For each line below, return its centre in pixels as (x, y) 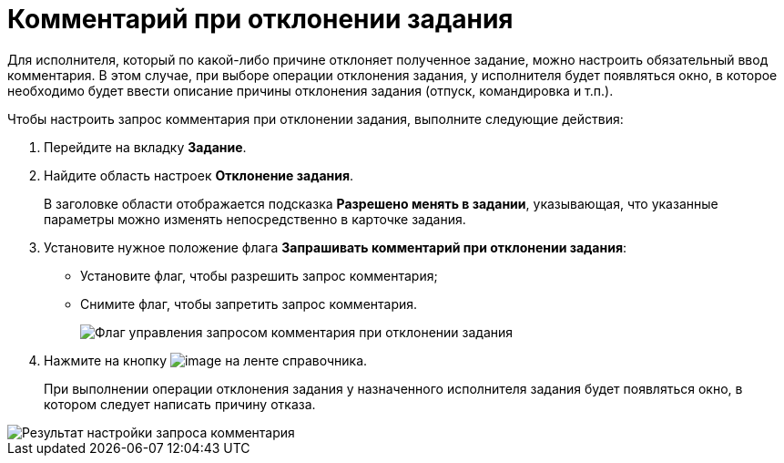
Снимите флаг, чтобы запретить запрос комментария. (249, 304)
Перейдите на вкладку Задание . (145, 147)
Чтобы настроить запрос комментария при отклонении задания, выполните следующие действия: (316, 118)
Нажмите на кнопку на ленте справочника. (206, 360)
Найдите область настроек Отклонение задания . (199, 175)
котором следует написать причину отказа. (180, 404)
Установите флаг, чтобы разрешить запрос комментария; (259, 275)
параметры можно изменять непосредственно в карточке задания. (255, 219)
